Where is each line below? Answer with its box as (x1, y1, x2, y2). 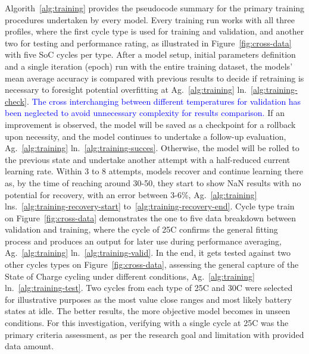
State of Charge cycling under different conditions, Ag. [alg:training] (5, 270, 255, 282)
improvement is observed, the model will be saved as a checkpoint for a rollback (5, 118, 296, 130)
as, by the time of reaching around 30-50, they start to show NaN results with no (5, 176, 301, 189)
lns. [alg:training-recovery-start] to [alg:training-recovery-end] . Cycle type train (5, 200, 295, 212)
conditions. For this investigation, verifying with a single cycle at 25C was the (5, 317, 289, 329)
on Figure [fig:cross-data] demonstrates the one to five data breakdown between (5, 211, 296, 224)
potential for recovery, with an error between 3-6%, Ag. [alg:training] (5, 188, 257, 201)
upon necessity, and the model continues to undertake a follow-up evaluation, (5, 130, 286, 142)
